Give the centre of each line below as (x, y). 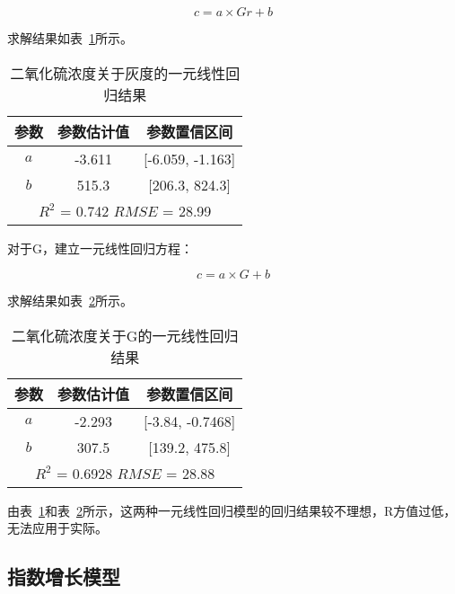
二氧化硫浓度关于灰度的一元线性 (118, 73)
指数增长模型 (64, 576)
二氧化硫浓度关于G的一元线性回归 (125, 335)
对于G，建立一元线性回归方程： (100, 248)
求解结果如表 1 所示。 (70, 38)
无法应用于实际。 (57, 528)
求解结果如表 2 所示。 (70, 301)
